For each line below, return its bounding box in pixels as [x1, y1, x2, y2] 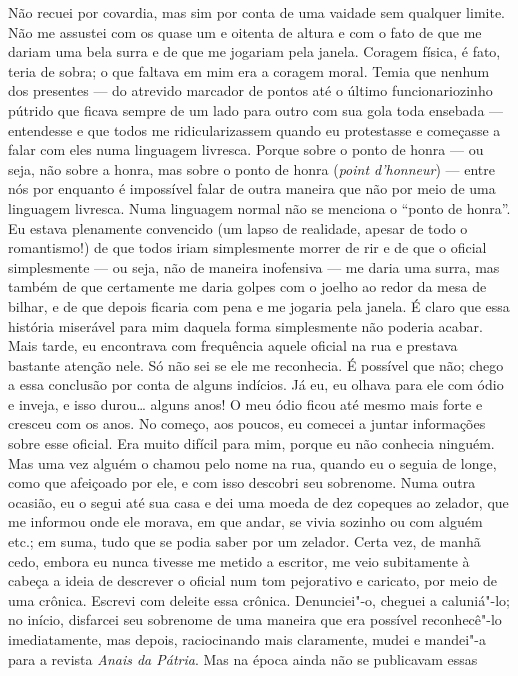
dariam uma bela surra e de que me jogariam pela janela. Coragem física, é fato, [8, 41, 501, 62]
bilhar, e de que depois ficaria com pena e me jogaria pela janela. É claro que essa [8, 295, 510, 316]
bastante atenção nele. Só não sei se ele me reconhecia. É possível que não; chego [8, 354, 504, 375]
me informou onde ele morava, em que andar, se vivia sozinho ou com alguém [8, 511, 483, 532]
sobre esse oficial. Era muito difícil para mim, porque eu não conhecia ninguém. [8, 433, 495, 454]
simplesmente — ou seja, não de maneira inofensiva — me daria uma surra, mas [8, 256, 500, 277]
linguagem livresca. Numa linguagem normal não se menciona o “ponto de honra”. [8, 197, 511, 218]
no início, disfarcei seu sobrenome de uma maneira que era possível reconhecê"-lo [8, 609, 502, 630]
